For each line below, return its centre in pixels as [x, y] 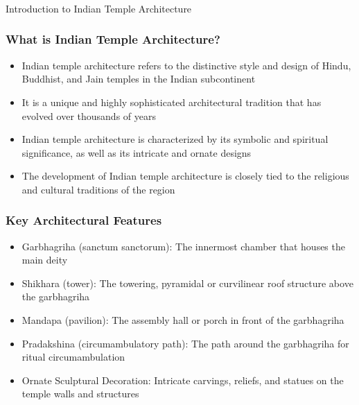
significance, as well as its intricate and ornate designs [137, 152]
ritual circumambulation [73, 357]
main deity [45, 260]
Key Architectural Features [84, 220]
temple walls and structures [80, 394]
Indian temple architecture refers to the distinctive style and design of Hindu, [186, 65]
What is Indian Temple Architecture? [113, 39]
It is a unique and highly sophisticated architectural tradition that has [172, 102]
